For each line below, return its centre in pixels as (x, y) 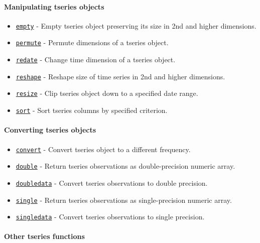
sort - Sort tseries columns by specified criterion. (92, 110)
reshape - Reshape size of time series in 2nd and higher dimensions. (120, 76)
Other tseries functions (44, 236)
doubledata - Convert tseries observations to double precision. (112, 183)
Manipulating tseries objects (54, 6)
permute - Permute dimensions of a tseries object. (92, 42)
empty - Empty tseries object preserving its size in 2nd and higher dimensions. (136, 25)
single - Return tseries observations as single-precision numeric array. (124, 200)
